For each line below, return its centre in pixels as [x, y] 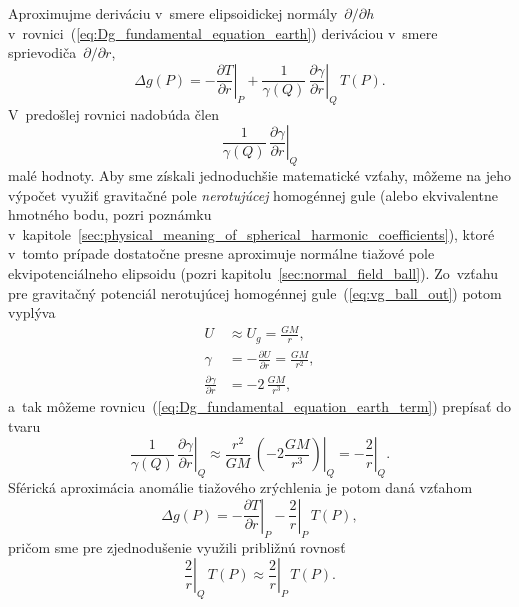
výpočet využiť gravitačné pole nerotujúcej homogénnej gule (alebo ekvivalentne [253, 194]
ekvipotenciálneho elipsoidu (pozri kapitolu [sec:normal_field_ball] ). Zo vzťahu [253, 272]
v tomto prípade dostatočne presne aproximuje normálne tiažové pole [221, 253]
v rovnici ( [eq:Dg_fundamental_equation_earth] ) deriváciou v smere [223, 32]
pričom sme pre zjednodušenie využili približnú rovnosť [177, 546]
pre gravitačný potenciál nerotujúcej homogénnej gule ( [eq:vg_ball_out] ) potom [255, 292]
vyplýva [32, 312]
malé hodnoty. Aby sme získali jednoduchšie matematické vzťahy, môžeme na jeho [260, 174]
